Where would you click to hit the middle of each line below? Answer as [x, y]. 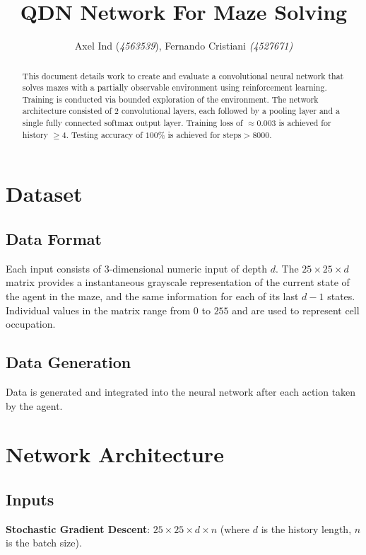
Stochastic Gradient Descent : [78, 528]
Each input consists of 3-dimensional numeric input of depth [137, 268]
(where [235, 528]
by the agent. [34, 405]
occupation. [31, 324]
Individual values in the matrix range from [98, 310]
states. [341, 296]
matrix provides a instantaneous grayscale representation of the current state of [178, 282]
